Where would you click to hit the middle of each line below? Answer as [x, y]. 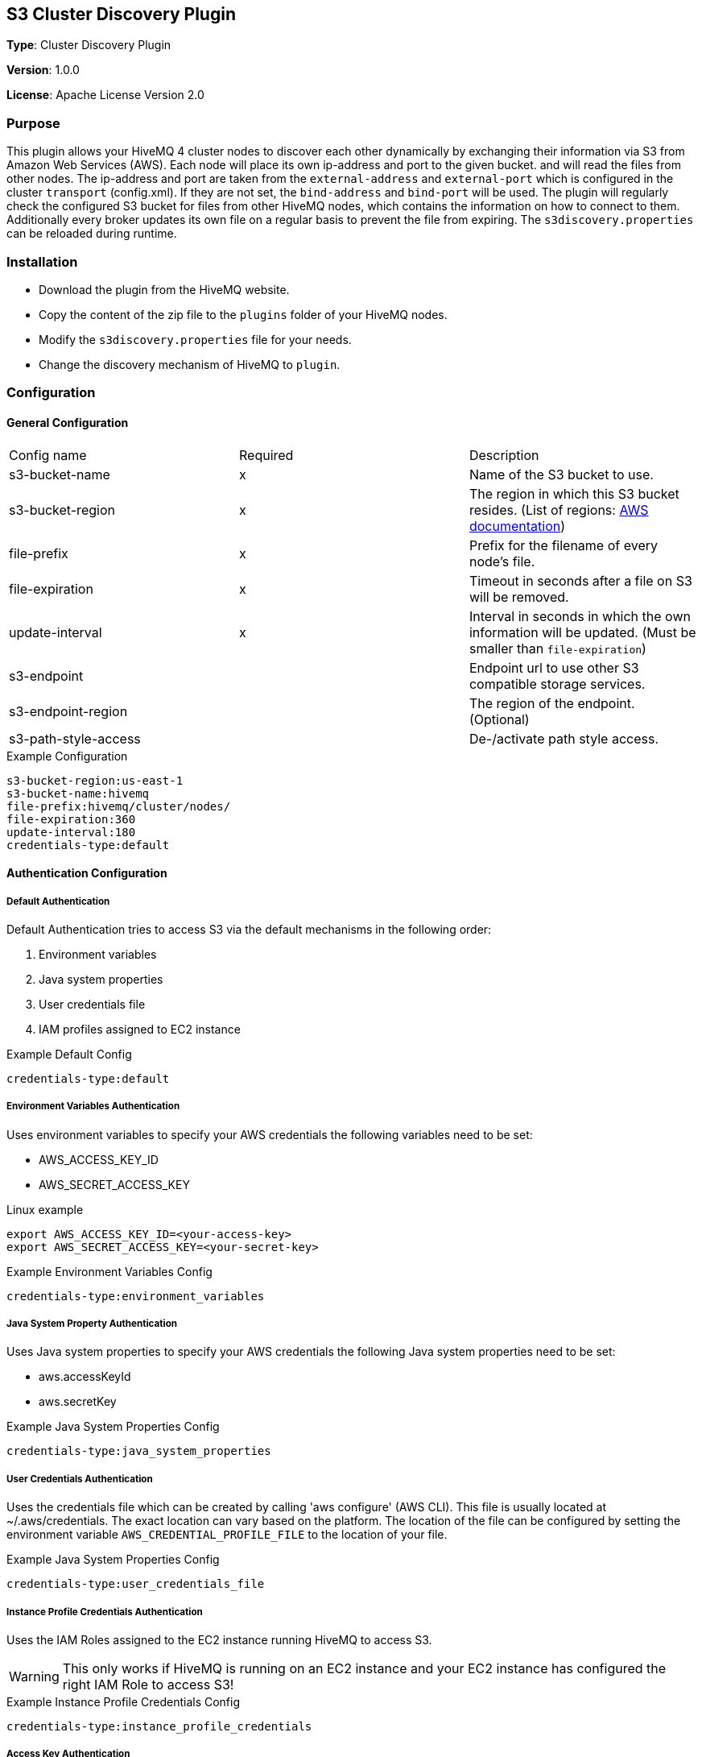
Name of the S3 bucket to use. [561, 474]
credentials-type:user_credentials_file [136, 1584]
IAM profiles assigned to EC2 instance [140, 1029]
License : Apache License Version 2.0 [105, 95]
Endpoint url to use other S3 [554, 667]
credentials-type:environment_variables [136, 1296]
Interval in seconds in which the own [580, 616]
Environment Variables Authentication [93, 1106]
